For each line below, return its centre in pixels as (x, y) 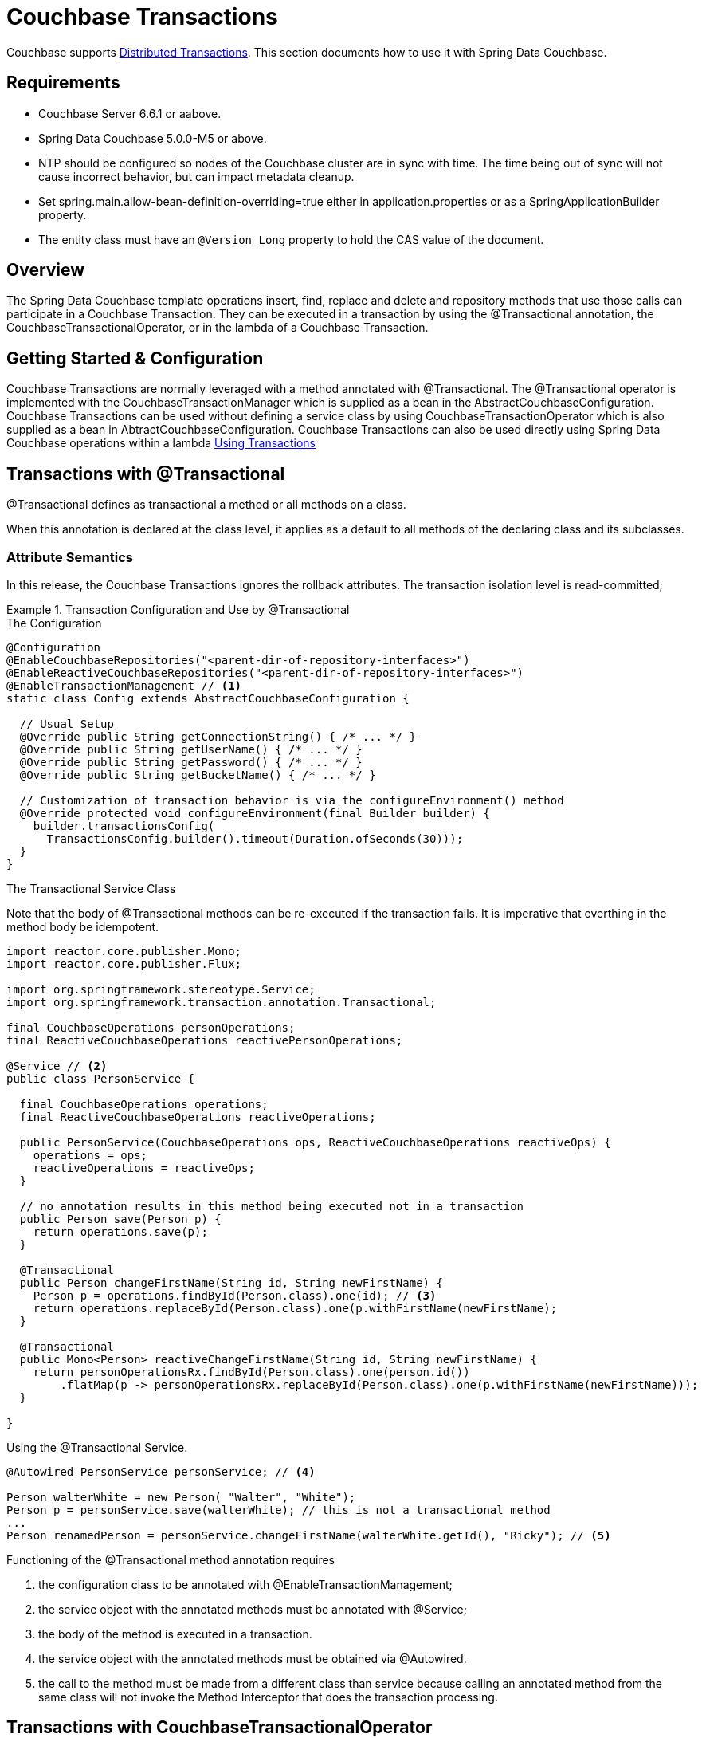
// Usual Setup (67, 724)
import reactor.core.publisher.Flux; (124, 963)
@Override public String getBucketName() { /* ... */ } (198, 775)
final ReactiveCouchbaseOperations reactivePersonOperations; (205, 1040)
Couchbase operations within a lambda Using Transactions (161, 443)
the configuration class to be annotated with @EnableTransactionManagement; (245, 1584)
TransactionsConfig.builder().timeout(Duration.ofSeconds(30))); (255, 838)
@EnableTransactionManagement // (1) (124, 685)
